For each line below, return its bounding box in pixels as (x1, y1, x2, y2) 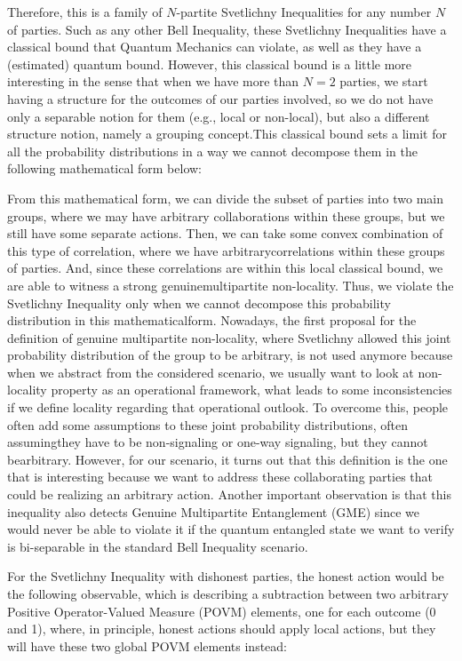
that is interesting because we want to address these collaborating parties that (7, 467, 433, 486)
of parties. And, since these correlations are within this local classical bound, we (7, 259, 443, 277)
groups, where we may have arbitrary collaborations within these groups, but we (7, 206, 445, 225)
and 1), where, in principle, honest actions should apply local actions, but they (7, 619, 436, 638)
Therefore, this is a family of (7, 3, 163, 20)
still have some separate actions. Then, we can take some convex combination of (7, 224, 443, 243)
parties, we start (339, 72, 428, 91)
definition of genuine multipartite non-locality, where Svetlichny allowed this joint (7, 328, 451, 346)
